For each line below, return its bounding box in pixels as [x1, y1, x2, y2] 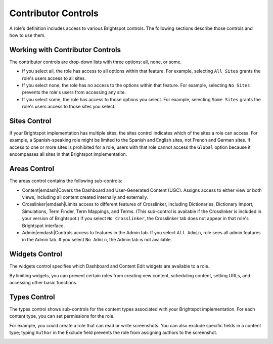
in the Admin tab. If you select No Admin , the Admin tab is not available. [22, 237, 172, 243]
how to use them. [9, 32, 45, 38]
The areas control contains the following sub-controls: [9, 178, 122, 184]
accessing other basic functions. [9, 279, 78, 285]
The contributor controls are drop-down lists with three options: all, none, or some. [9, 59, 182, 65]
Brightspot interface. [22, 223, 65, 229]
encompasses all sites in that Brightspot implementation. [9, 151, 127, 157]
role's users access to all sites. [22, 75, 86, 81]
